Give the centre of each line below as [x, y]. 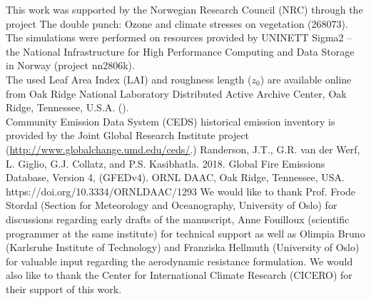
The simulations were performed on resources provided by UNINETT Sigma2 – [179, 37]
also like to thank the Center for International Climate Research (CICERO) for [179, 275]
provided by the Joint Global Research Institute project [128, 135]
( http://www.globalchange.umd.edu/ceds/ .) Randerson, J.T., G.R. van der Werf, [183, 149]
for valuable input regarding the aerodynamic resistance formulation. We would [179, 261]
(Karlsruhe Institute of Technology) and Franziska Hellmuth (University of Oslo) [183, 247]
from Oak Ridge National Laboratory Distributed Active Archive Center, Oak [176, 93]
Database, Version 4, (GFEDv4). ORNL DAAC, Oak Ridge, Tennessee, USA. [175, 177]
